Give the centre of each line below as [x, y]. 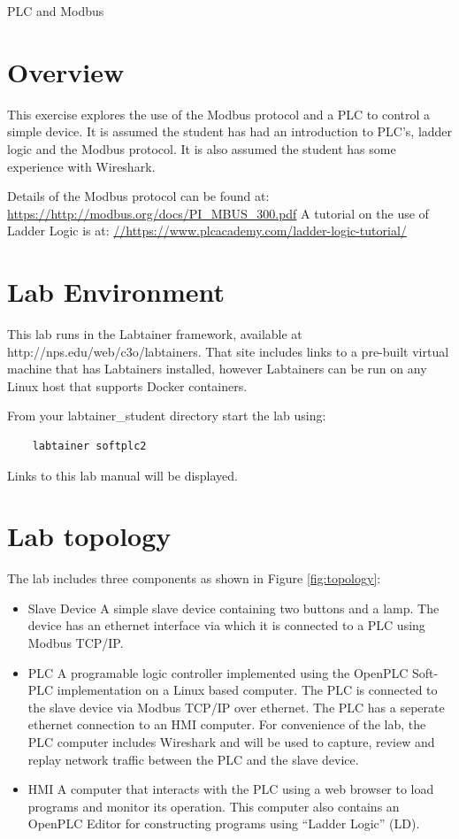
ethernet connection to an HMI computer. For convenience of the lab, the [227, 724]
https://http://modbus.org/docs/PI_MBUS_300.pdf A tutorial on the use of [218, 213]
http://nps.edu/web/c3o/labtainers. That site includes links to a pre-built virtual [228, 351]
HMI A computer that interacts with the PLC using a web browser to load [231, 789]
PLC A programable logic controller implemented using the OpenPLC [218, 672]
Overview [66, 71]
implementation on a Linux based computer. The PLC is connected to [247, 690]
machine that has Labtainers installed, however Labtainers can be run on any [217, 369]
